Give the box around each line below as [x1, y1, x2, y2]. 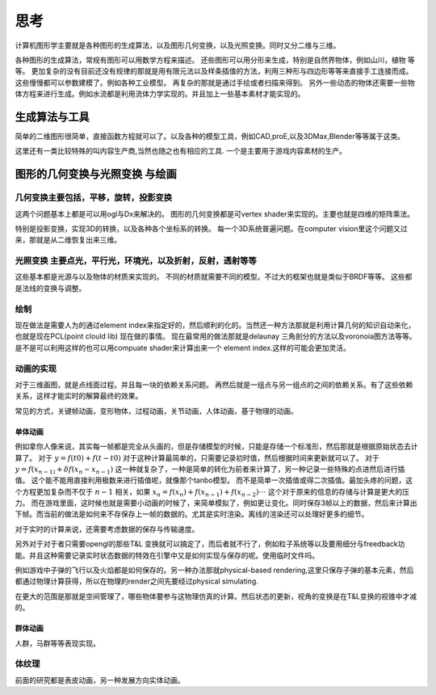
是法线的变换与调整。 [15, 283, 86, 293]
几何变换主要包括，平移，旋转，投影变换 [15, 192, 173, 204]
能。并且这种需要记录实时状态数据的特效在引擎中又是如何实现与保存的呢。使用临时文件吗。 [15, 550, 319, 560]
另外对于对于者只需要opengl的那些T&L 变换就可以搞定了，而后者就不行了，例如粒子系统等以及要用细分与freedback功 [15, 539, 405, 549]
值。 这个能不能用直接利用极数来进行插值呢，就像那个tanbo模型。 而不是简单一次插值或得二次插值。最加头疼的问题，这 [15, 475, 413, 485]
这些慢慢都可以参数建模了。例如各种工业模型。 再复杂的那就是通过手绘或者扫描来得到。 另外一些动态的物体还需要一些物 [15, 78, 415, 87]
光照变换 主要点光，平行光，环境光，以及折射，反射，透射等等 [15, 255, 258, 267]
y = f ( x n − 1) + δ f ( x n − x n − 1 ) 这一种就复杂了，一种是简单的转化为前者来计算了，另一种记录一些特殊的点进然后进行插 [15, 464, 405, 476]
